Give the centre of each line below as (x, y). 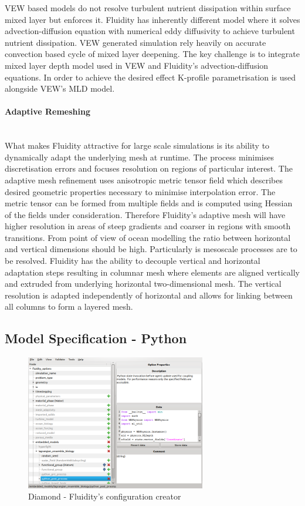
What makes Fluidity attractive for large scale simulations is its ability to (137, 145)
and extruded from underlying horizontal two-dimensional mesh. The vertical (143, 284)
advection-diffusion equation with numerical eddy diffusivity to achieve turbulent (150, 31)
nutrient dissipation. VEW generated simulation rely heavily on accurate (135, 42)
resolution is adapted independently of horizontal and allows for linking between (149, 295)
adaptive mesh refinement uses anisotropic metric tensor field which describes (144, 180)
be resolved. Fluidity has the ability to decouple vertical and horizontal (133, 261)
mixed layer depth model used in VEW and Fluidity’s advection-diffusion (137, 65)
